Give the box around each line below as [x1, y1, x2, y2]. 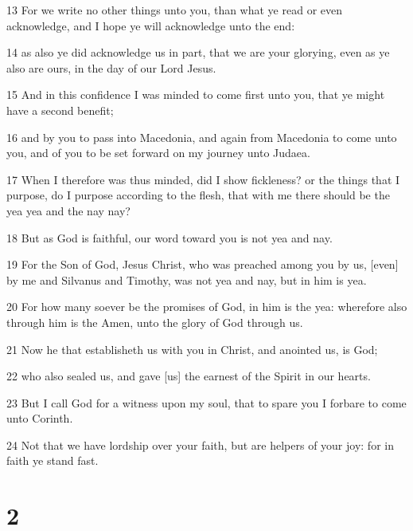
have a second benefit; [6, 101, 114, 118]
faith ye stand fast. [6, 452, 99, 469]
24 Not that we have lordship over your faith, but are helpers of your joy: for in [6, 436, 394, 453]
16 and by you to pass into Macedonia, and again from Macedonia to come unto [6, 128, 397, 145]
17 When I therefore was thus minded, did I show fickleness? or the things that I [6, 171, 400, 187]
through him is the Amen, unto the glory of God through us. [6, 313, 303, 330]
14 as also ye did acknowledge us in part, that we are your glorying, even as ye [6, 44, 390, 61]
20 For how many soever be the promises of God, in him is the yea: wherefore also [6, 298, 407, 315]
